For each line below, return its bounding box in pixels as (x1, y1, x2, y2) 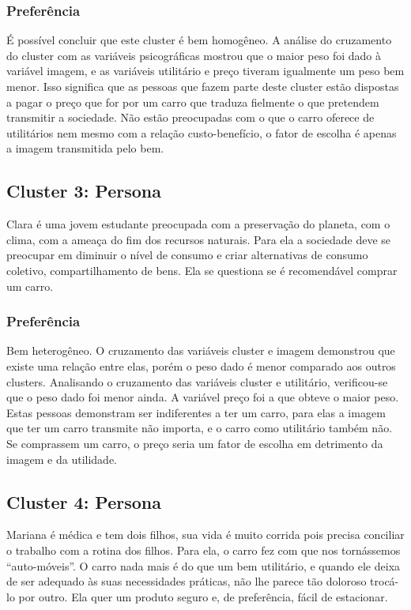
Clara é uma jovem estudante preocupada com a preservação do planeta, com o (6, 216, 390, 232)
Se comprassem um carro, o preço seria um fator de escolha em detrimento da (6, 435, 383, 451)
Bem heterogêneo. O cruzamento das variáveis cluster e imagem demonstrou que (6, 342, 395, 359)
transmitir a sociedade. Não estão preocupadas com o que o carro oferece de (6, 109, 375, 126)
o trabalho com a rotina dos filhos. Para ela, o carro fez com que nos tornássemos (6, 541, 401, 558)
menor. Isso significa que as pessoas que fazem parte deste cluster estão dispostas (6, 78, 399, 94)
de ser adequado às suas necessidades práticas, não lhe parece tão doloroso (6, 573, 367, 589)
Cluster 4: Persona (6, 489, 161, 514)
